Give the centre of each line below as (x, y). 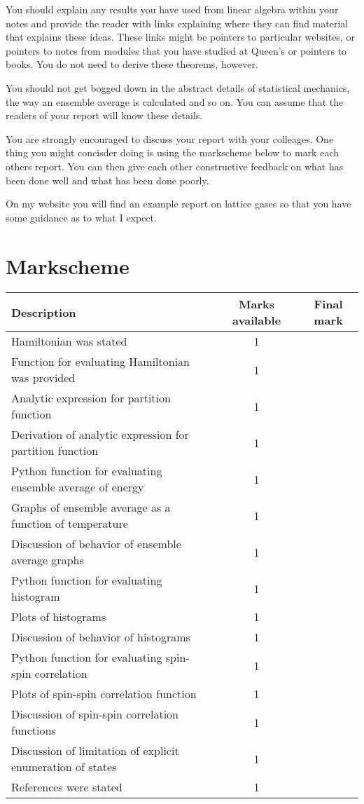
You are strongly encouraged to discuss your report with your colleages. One (170, 138)
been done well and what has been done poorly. (107, 180)
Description (44, 312)
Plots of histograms (59, 617)
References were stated (67, 787)
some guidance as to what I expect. (81, 217)
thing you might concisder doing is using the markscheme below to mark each (172, 152)
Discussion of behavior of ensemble (96, 544)
